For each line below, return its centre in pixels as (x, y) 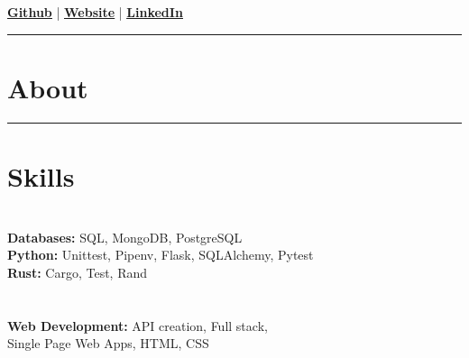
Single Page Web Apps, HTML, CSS (108, 343)
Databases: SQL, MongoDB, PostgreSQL (125, 237)
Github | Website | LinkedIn (95, 12)
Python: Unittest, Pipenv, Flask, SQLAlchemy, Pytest (161, 255)
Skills (41, 176)
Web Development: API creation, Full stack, (138, 325)
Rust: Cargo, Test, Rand (78, 272)
